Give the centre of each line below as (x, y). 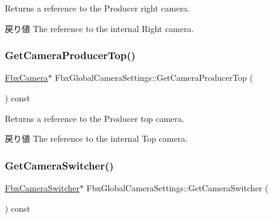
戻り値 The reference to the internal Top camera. (96, 138)
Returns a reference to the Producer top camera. (95, 118)
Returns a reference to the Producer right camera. (97, 8)
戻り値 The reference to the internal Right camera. (99, 28)
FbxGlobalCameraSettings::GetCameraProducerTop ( (154, 78)
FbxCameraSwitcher (42, 188)
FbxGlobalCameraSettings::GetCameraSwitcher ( (177, 188)
